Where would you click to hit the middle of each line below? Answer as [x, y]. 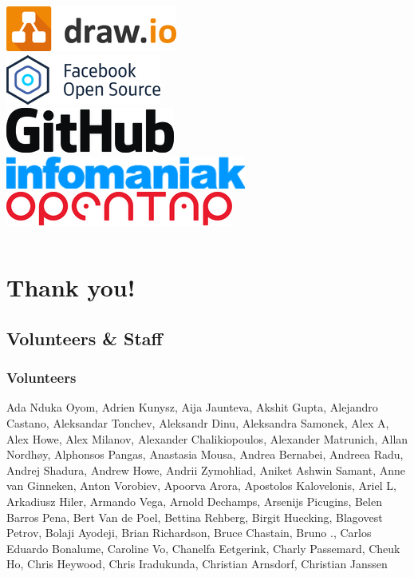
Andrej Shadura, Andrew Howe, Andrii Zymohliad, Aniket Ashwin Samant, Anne [206, 470]
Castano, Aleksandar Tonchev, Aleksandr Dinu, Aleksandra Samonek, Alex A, [198, 422]
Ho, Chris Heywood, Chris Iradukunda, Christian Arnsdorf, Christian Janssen [197, 564]
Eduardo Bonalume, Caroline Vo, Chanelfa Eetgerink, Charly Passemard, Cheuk [203, 548]
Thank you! [71, 287]
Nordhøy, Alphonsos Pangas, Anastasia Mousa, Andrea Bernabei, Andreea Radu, [205, 454]
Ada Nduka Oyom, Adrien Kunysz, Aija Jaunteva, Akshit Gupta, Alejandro [192, 407]
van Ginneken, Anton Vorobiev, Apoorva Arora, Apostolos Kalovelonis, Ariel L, [201, 485]
